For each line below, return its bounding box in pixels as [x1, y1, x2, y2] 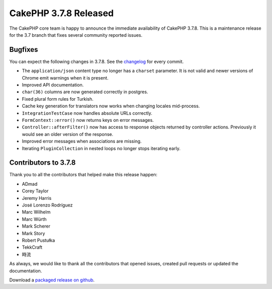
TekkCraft [22, 244, 43, 250]
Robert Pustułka [22, 237, 55, 243]
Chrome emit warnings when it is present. [22, 75, 109, 81]
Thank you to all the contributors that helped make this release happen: [9, 172, 158, 178]
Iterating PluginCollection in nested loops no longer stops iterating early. [22, 145, 181, 151]
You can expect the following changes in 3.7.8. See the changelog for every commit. [9, 58, 184, 64]
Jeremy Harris [22, 195, 52, 201]
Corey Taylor [22, 188, 49, 194]
